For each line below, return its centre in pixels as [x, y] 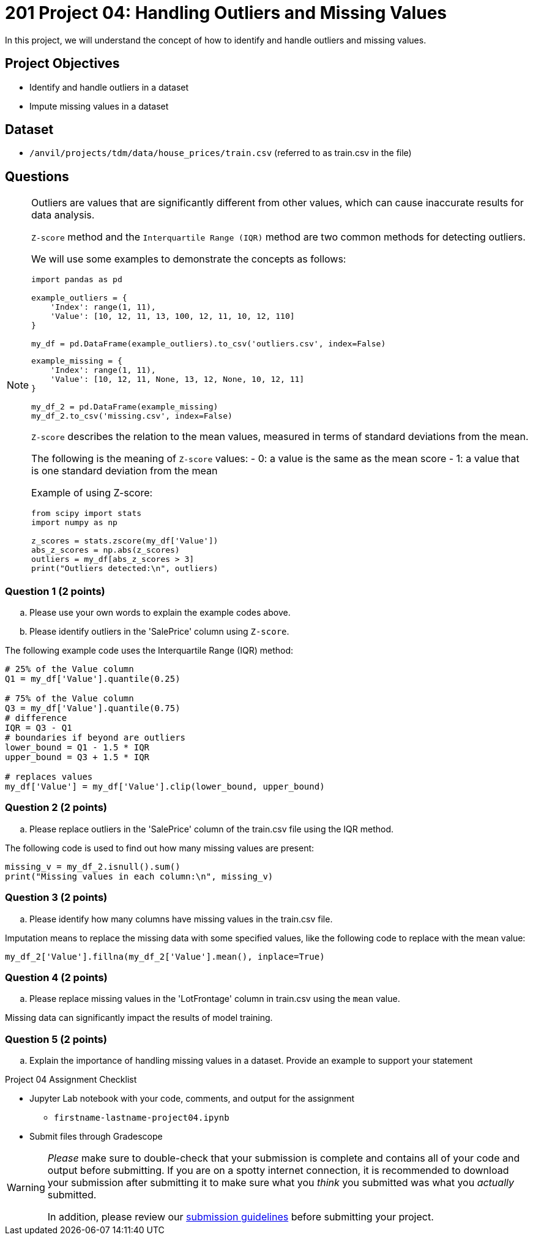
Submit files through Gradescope [96, 1137]
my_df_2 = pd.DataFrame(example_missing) [125, 407]
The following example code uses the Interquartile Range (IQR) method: [149, 651]
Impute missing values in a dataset [99, 106]
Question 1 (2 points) [55, 591]
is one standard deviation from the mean [125, 471]
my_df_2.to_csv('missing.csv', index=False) [132, 416]
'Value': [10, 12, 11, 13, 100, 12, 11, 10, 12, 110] [173, 316]
